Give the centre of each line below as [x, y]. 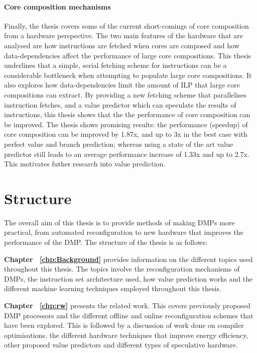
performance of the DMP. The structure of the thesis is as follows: [106, 242]
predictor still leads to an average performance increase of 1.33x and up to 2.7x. [127, 154]
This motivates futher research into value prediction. [85, 164]
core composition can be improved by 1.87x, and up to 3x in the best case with [126, 134]
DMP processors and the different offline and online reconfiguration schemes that [129, 315]
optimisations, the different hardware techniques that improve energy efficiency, [126, 335]
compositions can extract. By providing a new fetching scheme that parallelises [125, 94]
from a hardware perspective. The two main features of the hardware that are [124, 35]
